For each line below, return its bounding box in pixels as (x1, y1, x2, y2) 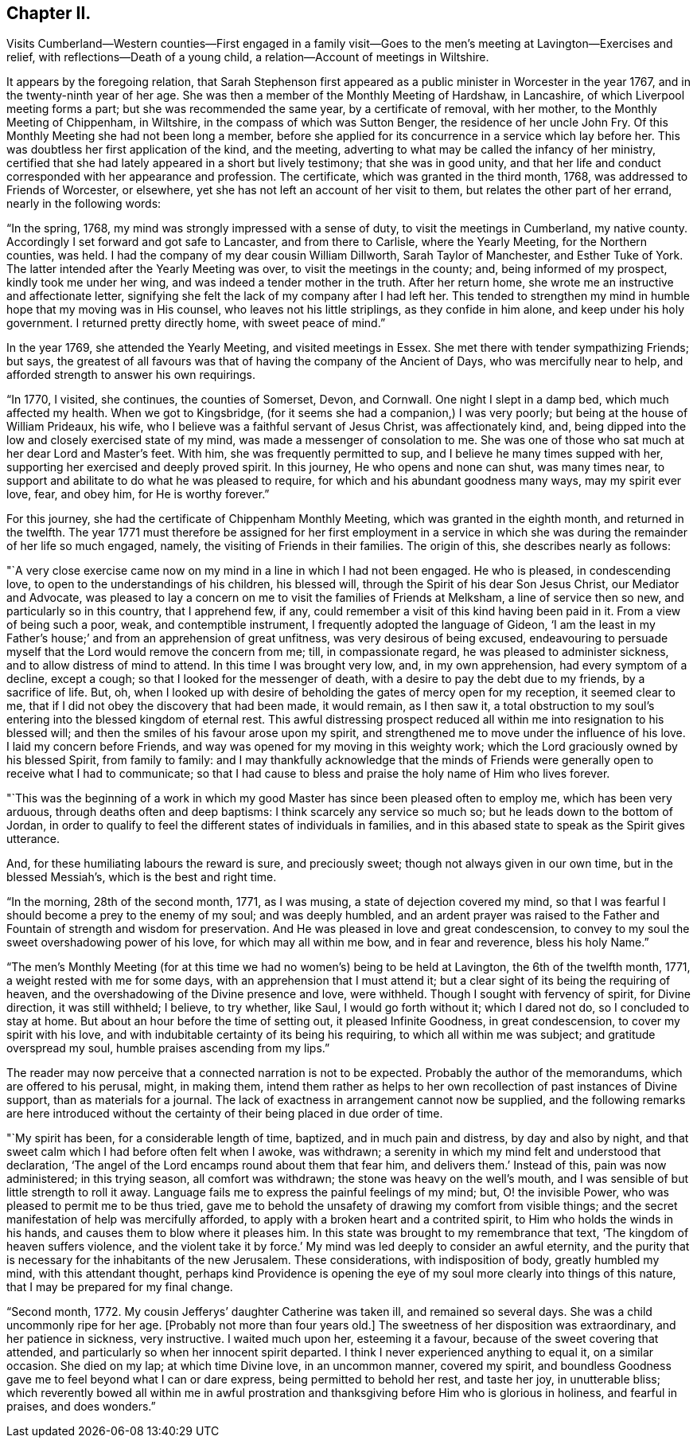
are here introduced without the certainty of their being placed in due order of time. (6, 1106, 443, 1121)
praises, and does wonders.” (6, 1399, 156, 1414)
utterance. (6, 832, 60, 846)
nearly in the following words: (6, 197, 162, 211)
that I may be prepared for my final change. (6, 1280, 233, 1294)
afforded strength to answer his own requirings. (6, 368, 255, 382)
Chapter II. (6, 3, 92, 23)
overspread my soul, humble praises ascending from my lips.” (6, 1041, 330, 1056)
